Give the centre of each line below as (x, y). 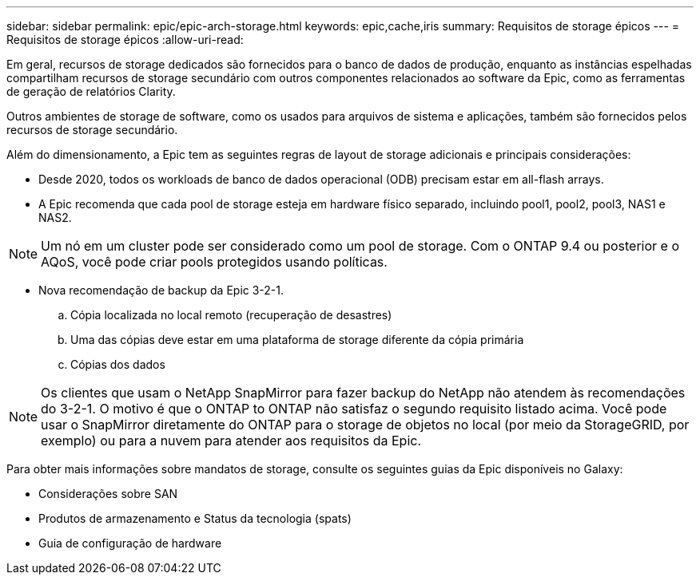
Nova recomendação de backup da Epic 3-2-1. (161, 290)
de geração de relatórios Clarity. (91, 91)
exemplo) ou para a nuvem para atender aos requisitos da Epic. (231, 441)
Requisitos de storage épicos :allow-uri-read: (125, 40)
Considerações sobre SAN (108, 494)
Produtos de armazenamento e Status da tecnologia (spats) (195, 518)
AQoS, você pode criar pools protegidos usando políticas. (214, 262)
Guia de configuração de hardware (130, 543)
